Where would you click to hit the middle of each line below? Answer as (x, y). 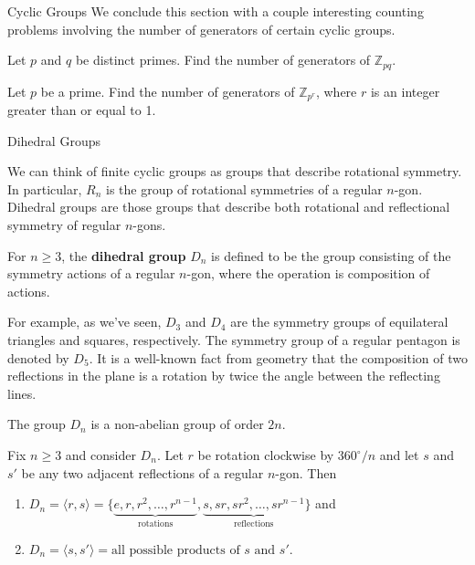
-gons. (149, 225)
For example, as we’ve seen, (84, 322)
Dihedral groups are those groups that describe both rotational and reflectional (229, 207)
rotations (156, 524)
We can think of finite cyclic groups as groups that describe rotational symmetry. (235, 171)
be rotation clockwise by (266, 455)
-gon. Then (306, 472)
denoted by (38, 357)
